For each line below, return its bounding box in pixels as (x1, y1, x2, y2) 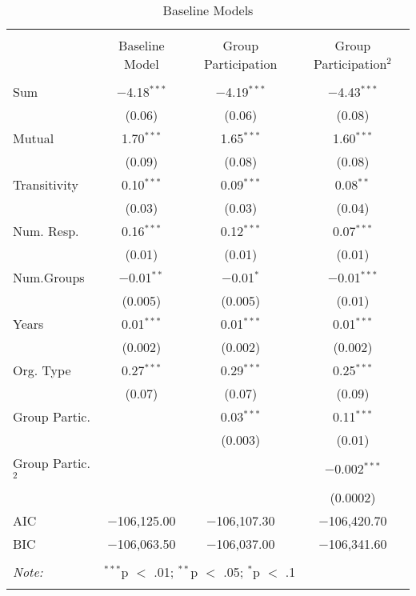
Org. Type (13, 361, 71, 379)
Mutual (13, 129, 54, 147)
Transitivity (13, 175, 78, 194)
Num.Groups (13, 268, 85, 286)
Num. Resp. (13, 222, 79, 240)
